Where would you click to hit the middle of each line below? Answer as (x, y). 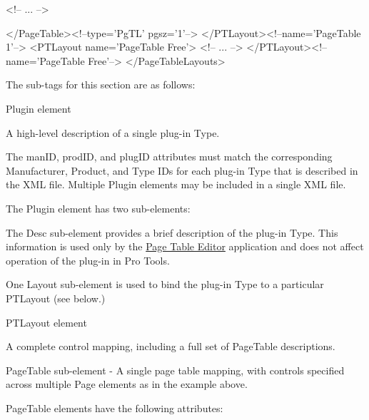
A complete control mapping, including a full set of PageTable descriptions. (171, 346)
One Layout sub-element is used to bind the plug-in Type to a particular (165, 284)
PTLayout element (46, 322)
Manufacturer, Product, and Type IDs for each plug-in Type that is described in (182, 170)
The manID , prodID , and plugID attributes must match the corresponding (169, 157)
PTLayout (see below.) (56, 298)
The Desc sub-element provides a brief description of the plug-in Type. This (172, 232)
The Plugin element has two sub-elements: (98, 208)
